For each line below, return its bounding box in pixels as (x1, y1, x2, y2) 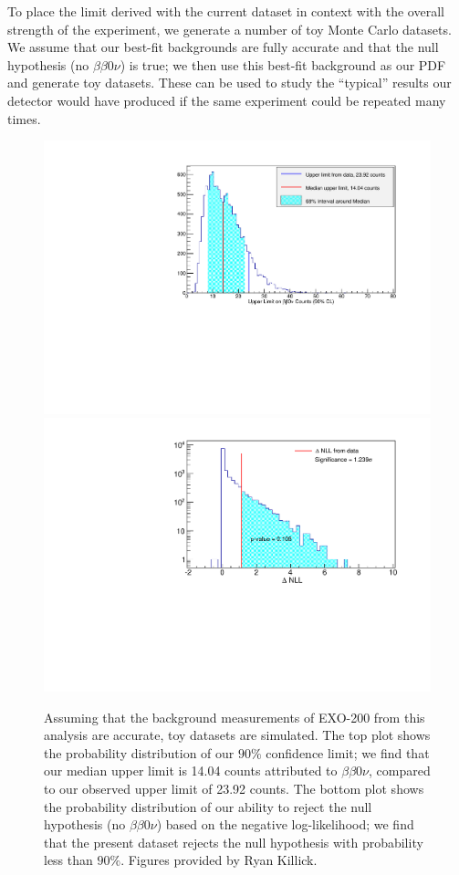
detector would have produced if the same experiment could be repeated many (7, 90, 446, 109)
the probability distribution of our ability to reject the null (44, 797, 372, 816)
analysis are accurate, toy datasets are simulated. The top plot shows (44, 725, 431, 745)
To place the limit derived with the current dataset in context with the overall (7, 2, 444, 20)
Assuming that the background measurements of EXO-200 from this (44, 707, 425, 726)
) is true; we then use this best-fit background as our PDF (120, 55, 446, 74)
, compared (368, 761, 431, 780)
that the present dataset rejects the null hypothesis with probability (44, 832, 423, 851)
